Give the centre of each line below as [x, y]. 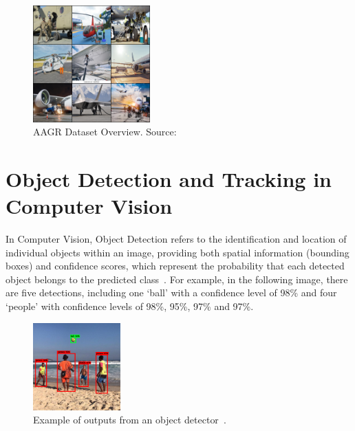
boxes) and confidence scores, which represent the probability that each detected [175, 266]
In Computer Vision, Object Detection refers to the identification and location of [176, 239]
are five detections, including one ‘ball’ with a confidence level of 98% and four [171, 292]
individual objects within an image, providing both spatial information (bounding [177, 252]
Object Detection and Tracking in [169, 178]
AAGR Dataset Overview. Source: [105, 132]
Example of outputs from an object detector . [130, 420]
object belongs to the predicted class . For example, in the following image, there [177, 279]
